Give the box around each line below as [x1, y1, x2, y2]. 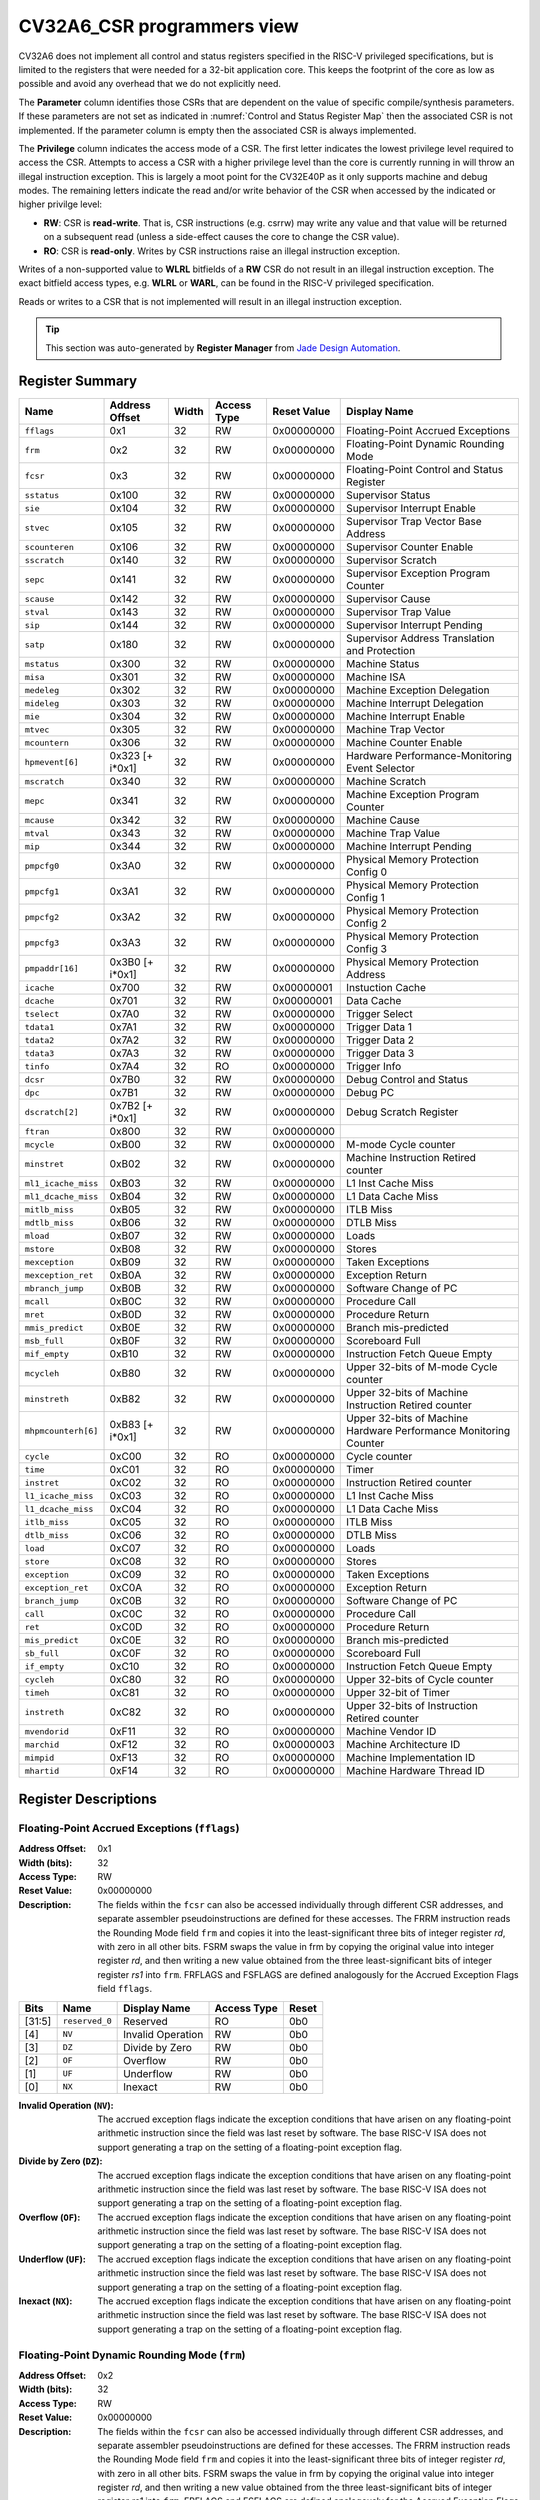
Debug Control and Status [346, 1073, 469, 1087]
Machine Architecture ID [346, 1738, 461, 1752]
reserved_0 [62, 2016, 112, 2027]
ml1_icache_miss [24, 1178, 99, 1189]
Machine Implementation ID [346, 1751, 476, 1765]
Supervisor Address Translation [346, 631, 495, 645]
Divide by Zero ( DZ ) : [18, 2155, 103, 2167]
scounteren [24, 541, 75, 552]
